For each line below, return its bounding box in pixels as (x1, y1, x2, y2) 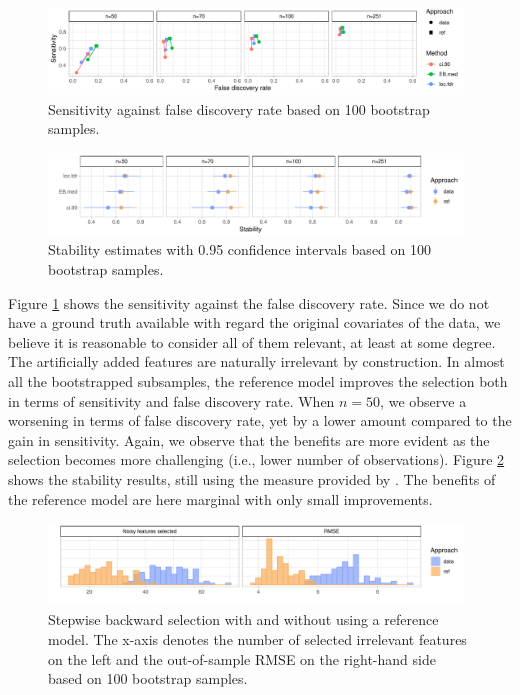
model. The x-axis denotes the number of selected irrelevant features (48, 629, 467, 650)
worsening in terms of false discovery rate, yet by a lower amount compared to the (8, 410, 512, 431)
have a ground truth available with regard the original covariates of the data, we (8, 312, 501, 333)
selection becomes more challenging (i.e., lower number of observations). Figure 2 (8, 449, 505, 470)
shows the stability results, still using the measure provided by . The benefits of (8, 468, 496, 489)
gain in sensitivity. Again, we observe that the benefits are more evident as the (8, 429, 490, 450)
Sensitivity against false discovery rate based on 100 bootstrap (48, 98, 430, 119)
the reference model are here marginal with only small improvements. (8, 488, 433, 509)
